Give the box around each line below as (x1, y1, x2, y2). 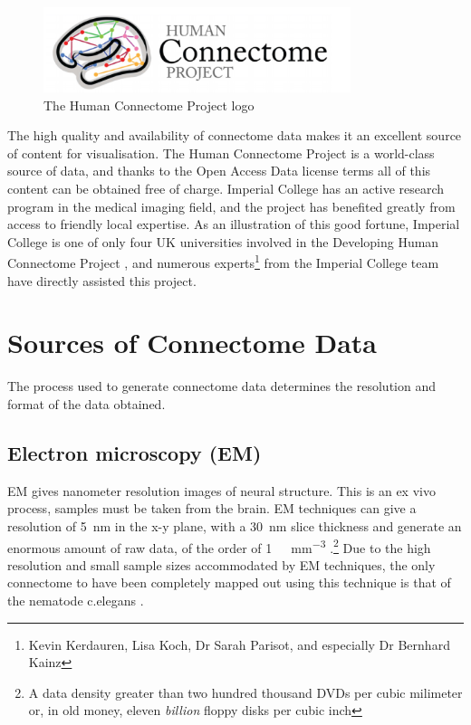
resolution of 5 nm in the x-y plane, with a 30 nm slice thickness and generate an (7, 516, 462, 535)
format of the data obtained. (7, 394, 166, 413)
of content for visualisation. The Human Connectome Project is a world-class (7, 143, 435, 162)
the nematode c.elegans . (7, 590, 144, 609)
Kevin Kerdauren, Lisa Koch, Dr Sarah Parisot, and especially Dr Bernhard (28, 634, 450, 653)
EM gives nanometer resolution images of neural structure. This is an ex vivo (7, 481, 436, 500)
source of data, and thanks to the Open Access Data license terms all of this (7, 161, 431, 180)
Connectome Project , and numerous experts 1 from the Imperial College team (7, 251, 439, 272)
